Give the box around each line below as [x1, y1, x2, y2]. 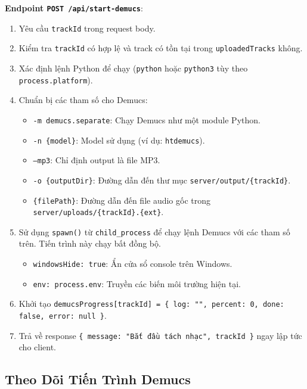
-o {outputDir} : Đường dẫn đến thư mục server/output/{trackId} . [33, 173, 291, 186]
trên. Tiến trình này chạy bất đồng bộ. [18, 237, 161, 250]
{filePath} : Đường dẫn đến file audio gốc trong [33, 194, 211, 206]
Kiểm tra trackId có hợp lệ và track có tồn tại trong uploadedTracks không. [18, 42, 303, 54]
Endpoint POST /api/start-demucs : [5, 2, 143, 14]
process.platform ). [18, 73, 93, 86]
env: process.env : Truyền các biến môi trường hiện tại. [33, 277, 241, 290]
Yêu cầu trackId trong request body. [18, 21, 156, 34]
